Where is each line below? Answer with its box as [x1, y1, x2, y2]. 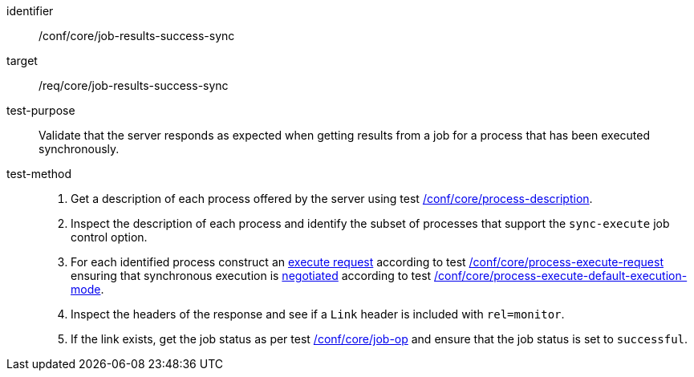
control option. [71, 230, 148, 244]
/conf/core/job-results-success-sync [39, 29, 235, 43]
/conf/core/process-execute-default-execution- [434, 269, 688, 282]
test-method [6, 167, 71, 180]
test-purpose [6, 103, 75, 117]
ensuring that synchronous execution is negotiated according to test [71, 269, 432, 282]
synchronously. [39, 142, 120, 156]
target [6, 54, 38, 67]
